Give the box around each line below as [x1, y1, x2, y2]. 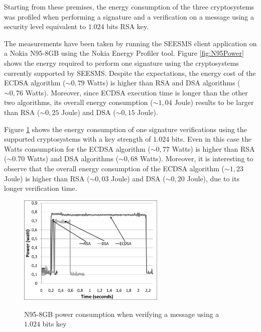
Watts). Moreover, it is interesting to [140, 153, 253, 164]
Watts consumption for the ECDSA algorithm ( [4, 143, 151, 154]
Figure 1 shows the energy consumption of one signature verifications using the [4, 124, 247, 134]
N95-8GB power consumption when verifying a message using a [24, 308, 219, 319]
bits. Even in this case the [171, 134, 251, 144]
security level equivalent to [4, 21, 86, 32]
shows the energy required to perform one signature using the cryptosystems [4, 57, 239, 68]
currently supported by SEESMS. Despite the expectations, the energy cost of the [4, 67, 256, 78]
